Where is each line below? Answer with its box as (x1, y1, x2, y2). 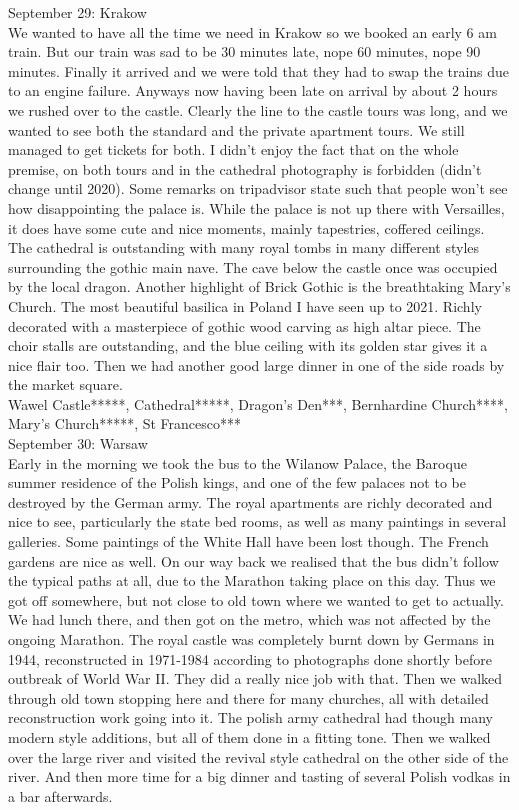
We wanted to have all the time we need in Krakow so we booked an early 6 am (8, 21, 497, 42)
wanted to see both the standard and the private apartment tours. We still (8, 119, 465, 140)
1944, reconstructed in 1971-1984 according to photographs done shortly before (8, 648, 492, 669)
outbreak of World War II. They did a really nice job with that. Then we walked (8, 668, 503, 689)
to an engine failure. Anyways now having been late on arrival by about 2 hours (8, 80, 498, 101)
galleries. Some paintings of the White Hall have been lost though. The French (8, 531, 489, 552)
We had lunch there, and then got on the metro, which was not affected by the (8, 609, 491, 630)
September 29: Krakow (8, 2, 147, 22)
